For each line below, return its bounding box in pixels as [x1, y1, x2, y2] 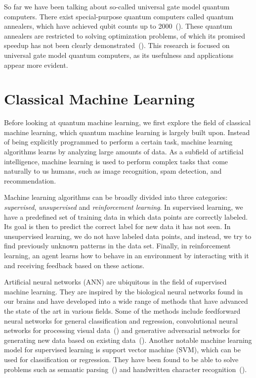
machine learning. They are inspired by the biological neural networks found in [4, 286, 243, 296]
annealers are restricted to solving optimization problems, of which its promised [4, 30, 245, 41]
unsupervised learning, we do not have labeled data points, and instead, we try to [4, 231, 252, 241]
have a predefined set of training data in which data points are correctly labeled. [4, 211, 248, 222]
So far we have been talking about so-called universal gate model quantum [4, 1, 230, 11]
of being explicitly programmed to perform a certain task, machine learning [4, 137, 233, 147]
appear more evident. [4, 59, 68, 70]
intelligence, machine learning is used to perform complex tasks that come [4, 156, 228, 166]
